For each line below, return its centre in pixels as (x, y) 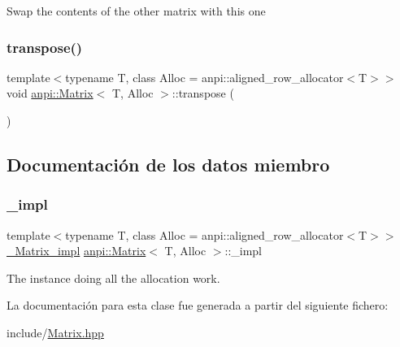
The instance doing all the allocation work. (113, 278)
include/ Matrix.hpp (55, 332)
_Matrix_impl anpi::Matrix (76, 251)
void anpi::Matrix (50, 93)
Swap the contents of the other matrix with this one (136, 11)
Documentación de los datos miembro (168, 164)
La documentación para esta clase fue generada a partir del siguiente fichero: (198, 305)
